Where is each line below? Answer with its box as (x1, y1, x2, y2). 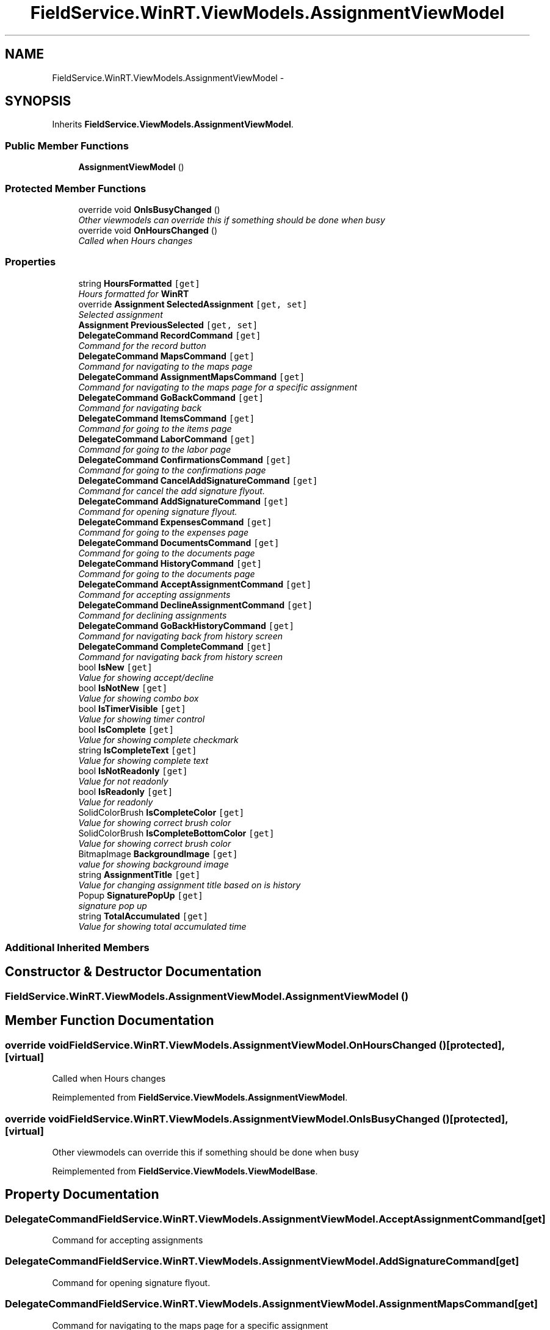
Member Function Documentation (5, 1013, 214, 1029)
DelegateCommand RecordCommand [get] (78, 329, 261, 340)
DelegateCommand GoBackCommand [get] (78, 392, 264, 403)
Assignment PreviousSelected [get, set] (78, 319, 258, 330)
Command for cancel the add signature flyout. (78, 485, 265, 496)
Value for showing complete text (78, 755, 209, 766)
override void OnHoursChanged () (78, 225, 218, 235)
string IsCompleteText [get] (78, 744, 197, 755)
